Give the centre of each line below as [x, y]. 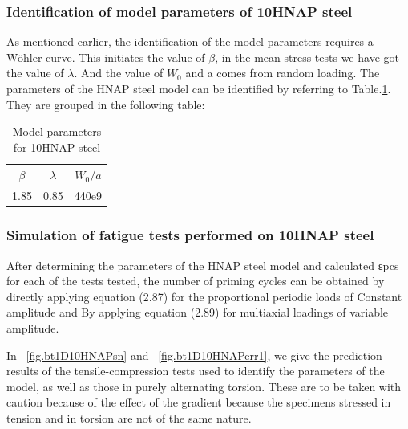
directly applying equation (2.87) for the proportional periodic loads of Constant [204, 296]
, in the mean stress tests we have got [307, 57]
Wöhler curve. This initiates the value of [106, 57]
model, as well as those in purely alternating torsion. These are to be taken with [204, 386]
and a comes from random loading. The [283, 73]
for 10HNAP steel [57, 147]
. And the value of [119, 73]
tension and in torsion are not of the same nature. [129, 417]
